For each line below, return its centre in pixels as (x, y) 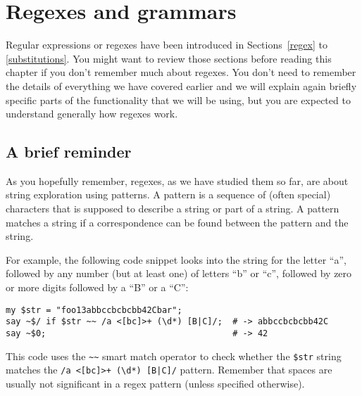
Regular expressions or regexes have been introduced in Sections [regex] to (167, 45)
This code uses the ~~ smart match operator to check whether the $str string (174, 356)
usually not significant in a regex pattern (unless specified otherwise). (155, 383)
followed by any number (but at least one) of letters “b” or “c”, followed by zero (179, 273)
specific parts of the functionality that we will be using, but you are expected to (178, 100)
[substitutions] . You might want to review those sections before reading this (169, 58)
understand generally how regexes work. (92, 114)
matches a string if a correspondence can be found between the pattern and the (177, 222)
